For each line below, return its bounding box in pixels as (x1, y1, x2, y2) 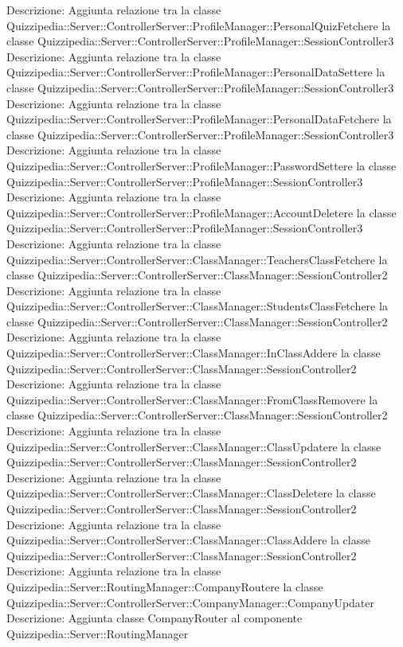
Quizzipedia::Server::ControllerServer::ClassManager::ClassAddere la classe (6, 532, 370, 548)
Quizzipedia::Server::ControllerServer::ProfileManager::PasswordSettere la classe (6, 157, 397, 173)
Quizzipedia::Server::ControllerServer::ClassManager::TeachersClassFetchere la (6, 251, 388, 267)
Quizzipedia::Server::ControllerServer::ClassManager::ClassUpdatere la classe (6, 438, 381, 454)
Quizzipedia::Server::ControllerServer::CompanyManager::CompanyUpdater (6, 594, 375, 610)
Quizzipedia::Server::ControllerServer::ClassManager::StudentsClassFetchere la (6, 298, 388, 314)
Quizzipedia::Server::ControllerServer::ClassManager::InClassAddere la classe (6, 345, 381, 361)
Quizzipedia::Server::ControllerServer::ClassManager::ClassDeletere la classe (6, 485, 376, 501)
